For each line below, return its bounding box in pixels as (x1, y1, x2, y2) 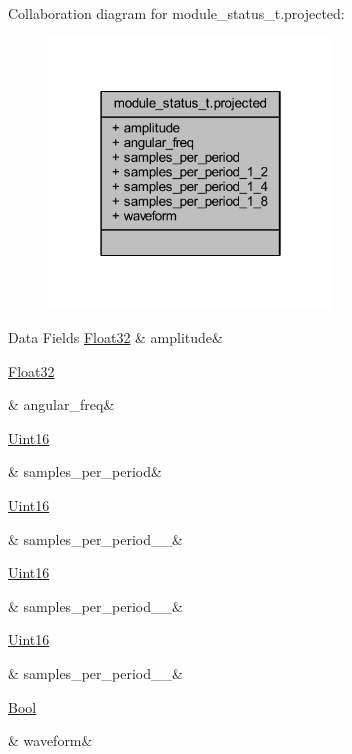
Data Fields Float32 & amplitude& (8, 327, 223, 348)
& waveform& (8, 730, 93, 751)
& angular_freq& (8, 394, 115, 415)
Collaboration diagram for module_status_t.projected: (8, 3, 345, 23)
